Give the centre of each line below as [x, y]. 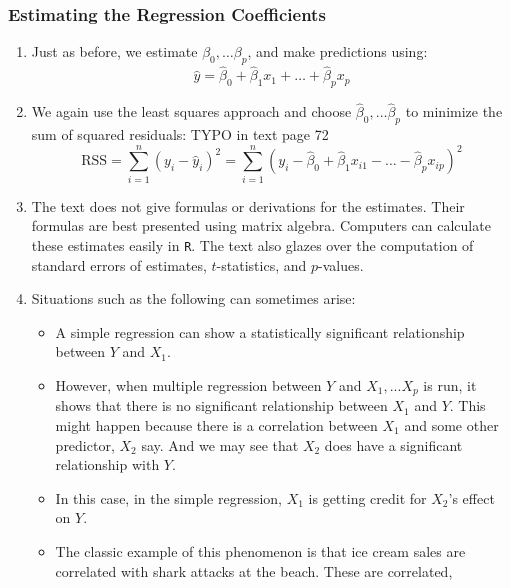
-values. [340, 264]
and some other [451, 425]
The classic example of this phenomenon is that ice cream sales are [260, 551]
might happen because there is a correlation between [216, 425]
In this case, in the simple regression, [168, 497]
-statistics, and [261, 264]
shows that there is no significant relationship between [221, 405]
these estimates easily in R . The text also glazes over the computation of [252, 244]
